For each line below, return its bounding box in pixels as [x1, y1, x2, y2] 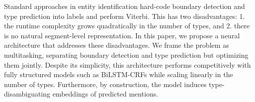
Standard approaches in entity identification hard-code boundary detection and [4, 1, 245, 11]
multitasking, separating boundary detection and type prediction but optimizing [4, 49, 249, 60]
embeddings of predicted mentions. [52, 89, 159, 99]
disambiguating [4, 89, 51, 99]
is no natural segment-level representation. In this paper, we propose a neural [4, 30, 240, 40]
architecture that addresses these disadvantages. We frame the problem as [4, 40, 229, 50]
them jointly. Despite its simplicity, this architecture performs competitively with [4, 59, 251, 70]
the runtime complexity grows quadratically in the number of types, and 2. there [4, 20, 250, 31]
